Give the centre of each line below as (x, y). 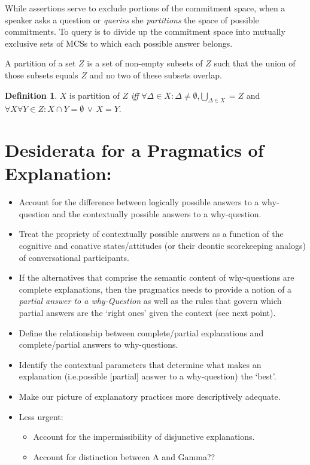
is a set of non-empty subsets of (145, 63)
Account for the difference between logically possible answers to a (139, 202)
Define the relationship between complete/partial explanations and (141, 332)
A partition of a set (40, 63)
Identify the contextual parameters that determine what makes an (140, 364)
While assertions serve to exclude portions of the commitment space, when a (145, 8)
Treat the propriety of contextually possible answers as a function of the (151, 234)
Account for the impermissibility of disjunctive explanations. (144, 437)
